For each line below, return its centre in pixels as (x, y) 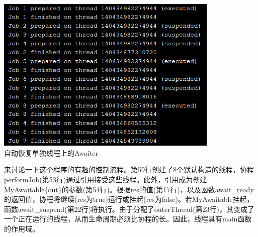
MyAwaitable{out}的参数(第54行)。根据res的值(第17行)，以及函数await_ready (129, 189)
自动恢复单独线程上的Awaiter (51, 152)
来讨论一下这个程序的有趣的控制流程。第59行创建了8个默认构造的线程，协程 (129, 169)
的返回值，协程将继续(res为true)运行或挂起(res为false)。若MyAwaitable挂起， (129, 199)
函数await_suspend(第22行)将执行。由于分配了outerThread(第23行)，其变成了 (130, 209)
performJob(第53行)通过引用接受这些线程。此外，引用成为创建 (106, 179)
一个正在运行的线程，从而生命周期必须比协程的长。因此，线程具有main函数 (128, 219)
